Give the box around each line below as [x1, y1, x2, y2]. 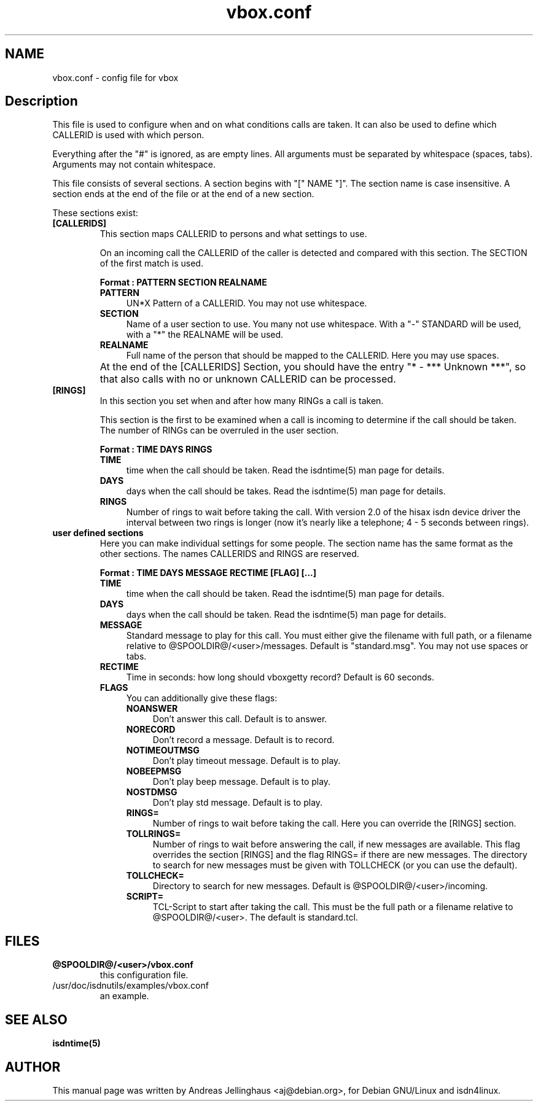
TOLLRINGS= [126, 828, 181, 839]
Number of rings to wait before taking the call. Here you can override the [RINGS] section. [152, 818, 517, 829]
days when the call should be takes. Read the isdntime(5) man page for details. [126, 486, 446, 497]
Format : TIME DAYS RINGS [99, 444, 212, 455]
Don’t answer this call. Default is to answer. [152, 714, 327, 725]
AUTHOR [5, 1059, 61, 1075]
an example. [99, 991, 149, 1002]
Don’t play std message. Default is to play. [152, 797, 323, 808]
